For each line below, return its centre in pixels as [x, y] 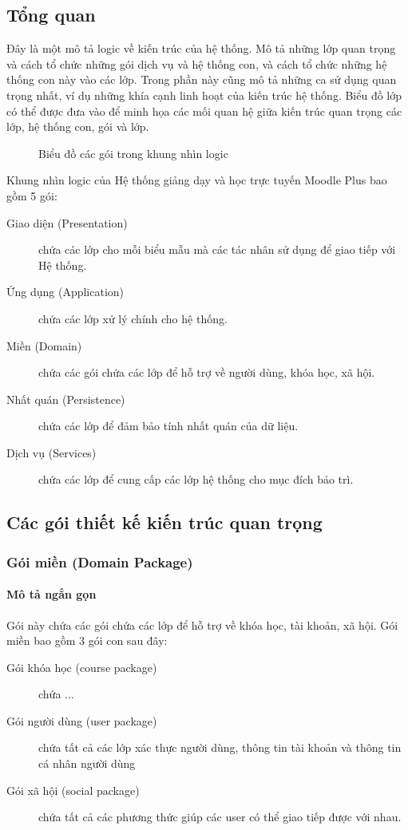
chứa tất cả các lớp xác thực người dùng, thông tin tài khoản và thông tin [220, 747]
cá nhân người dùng [87, 763]
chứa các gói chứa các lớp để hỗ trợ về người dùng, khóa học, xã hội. [207, 372]
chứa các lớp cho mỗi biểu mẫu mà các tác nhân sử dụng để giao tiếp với [217, 249]
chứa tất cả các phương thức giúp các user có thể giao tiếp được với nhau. [220, 817]
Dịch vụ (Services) [51, 452]
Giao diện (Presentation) [67, 222]
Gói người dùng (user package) [82, 720]
